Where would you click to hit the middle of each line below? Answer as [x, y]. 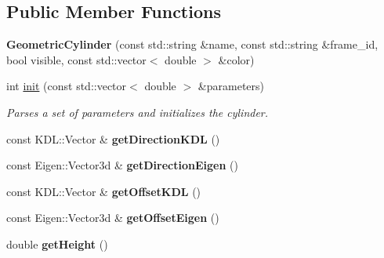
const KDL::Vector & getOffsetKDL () [104, 191]
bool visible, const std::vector [76, 59]
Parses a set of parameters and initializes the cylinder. [138, 112]
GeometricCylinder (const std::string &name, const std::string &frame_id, [192, 44]
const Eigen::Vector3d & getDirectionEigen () [122, 165]
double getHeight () [57, 243]
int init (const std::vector [67, 86]
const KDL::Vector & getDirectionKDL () [113, 138]
